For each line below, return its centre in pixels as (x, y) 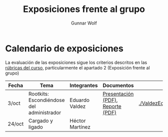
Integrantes (84, 85)
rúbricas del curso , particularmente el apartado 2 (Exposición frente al (77, 67)
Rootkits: (38, 93)
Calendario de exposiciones (64, 48)
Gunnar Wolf (84, 23)
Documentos (118, 85)
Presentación (118, 93)
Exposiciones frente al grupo (84, 9)
